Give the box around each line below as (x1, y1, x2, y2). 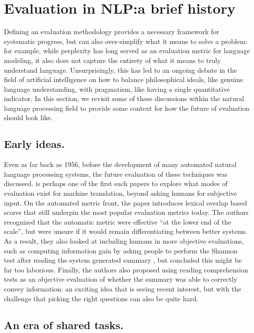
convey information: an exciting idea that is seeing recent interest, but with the (4, 283, 241, 293)
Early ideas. (4, 136, 65, 151)
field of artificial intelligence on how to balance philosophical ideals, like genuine (4, 74, 243, 84)
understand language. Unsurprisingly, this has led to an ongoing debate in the (4, 64, 237, 75)
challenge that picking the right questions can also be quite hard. (4, 293, 199, 303)
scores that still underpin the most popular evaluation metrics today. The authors (4, 207, 249, 217)
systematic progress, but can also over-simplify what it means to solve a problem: (4, 36, 248, 46)
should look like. (4, 112, 53, 123)
